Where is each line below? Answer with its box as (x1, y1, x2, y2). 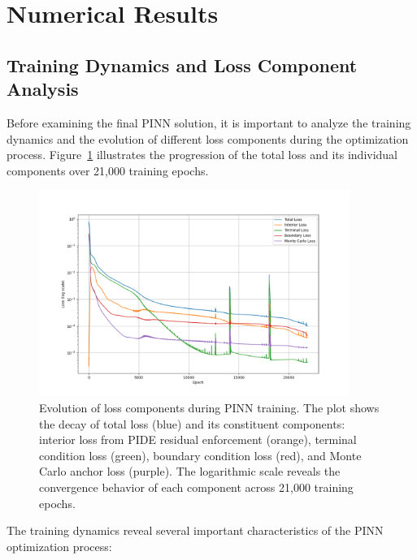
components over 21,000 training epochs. (7, 162, 209, 179)
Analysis (7, 76, 79, 101)
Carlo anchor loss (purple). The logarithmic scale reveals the (39, 463, 341, 480)
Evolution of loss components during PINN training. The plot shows (39, 399, 380, 416)
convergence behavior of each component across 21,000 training (39, 479, 354, 496)
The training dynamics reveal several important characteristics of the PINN (7, 522, 384, 539)
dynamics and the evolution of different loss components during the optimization (7, 130, 409, 147)
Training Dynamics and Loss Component (7, 52, 358, 77)
